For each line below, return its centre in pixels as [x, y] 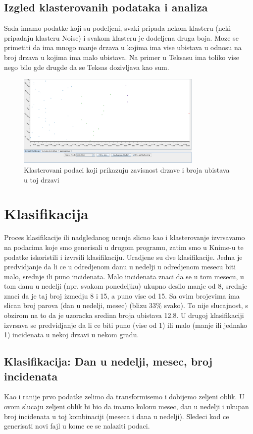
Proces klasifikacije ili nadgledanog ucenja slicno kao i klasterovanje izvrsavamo [125, 237]
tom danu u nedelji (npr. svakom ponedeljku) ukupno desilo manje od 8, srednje [126, 286]
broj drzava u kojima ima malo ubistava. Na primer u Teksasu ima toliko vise [122, 57]
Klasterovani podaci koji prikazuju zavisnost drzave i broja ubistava [127, 170]
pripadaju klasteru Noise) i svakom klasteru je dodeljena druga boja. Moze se [121, 37]
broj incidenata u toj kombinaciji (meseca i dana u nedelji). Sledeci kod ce [117, 416]
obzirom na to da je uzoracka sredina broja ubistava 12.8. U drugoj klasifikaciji [124, 315]
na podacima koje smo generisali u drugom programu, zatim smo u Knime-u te [124, 247]
